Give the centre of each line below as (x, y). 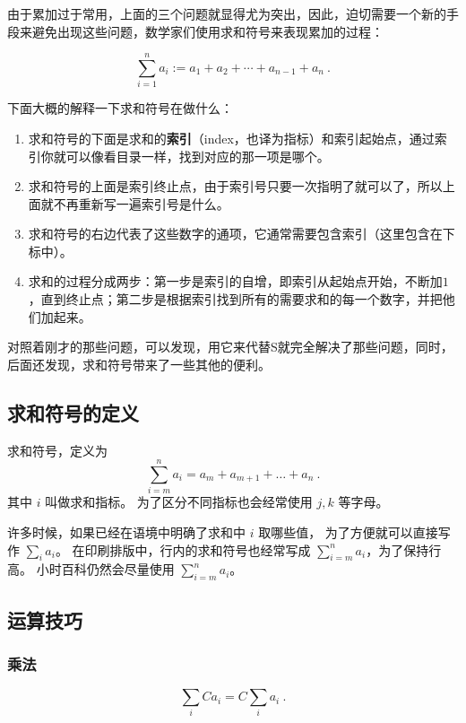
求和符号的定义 (73, 412)
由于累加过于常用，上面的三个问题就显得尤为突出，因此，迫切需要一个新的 (227, 13)
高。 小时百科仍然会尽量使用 (91, 569)
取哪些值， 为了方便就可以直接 (348, 531)
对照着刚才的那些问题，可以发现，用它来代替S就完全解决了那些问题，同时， (230, 347)
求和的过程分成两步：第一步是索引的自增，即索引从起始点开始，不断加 (235, 281)
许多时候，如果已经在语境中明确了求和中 (126, 531)
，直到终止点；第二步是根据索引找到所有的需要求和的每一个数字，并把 (235, 299)
